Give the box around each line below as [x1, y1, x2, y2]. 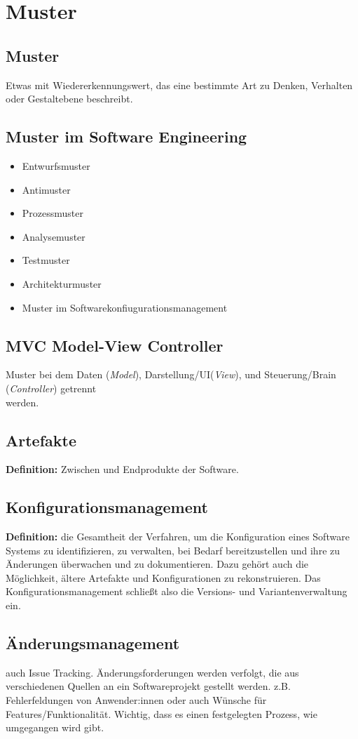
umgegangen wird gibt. [6, 720, 104, 735]
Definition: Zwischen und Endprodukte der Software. [6, 462, 239, 477]
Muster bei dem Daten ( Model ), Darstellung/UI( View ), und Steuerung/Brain [6, 367, 336, 382]
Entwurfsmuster [22, 158, 90, 173]
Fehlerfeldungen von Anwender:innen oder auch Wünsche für [6, 693, 267, 707]
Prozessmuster [22, 206, 84, 220]
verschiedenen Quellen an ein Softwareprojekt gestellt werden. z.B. [6, 679, 291, 693]
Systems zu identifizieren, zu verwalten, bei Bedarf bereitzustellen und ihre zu [6, 542, 340, 557]
